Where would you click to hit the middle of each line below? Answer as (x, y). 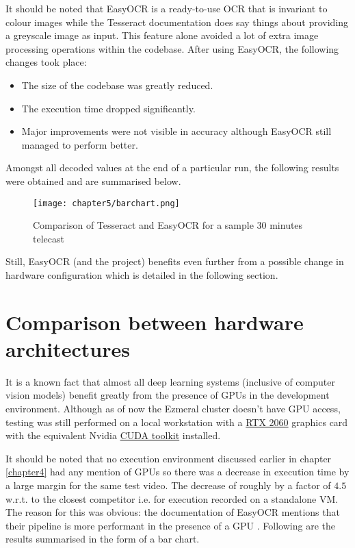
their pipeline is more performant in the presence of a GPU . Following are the (170, 525)
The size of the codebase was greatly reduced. (117, 85)
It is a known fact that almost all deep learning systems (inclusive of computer (170, 381)
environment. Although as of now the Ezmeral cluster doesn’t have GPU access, (173, 409)
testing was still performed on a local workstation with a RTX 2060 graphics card (177, 422)
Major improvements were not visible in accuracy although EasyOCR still (176, 131)
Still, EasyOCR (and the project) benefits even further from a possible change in (175, 261)
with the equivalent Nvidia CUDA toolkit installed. (113, 435)
